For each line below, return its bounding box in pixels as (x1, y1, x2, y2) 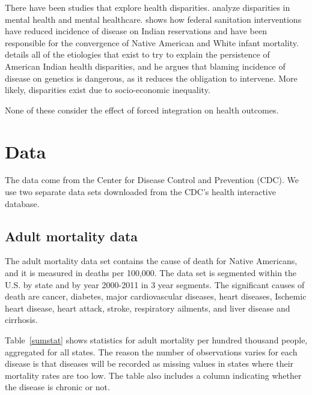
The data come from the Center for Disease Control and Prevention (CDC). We (5, 173, 299, 186)
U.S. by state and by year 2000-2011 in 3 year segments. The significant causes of (5, 278, 305, 291)
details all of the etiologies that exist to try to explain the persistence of (5, 48, 270, 61)
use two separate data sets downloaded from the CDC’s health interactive (5, 185, 276, 198)
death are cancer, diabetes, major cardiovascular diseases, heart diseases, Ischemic (5, 290, 307, 303)
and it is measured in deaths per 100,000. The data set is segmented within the (5, 267, 297, 279)
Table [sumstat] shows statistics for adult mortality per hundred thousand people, (5, 334, 308, 346)
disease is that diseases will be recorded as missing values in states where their (5, 357, 294, 370)
